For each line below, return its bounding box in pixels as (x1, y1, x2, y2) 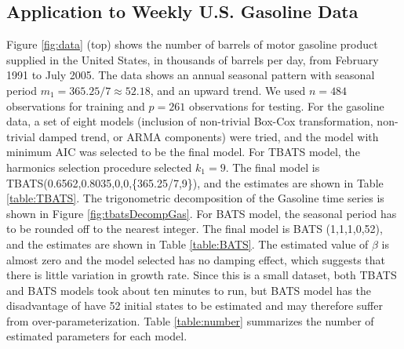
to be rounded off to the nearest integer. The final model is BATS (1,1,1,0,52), (6, 220, 383, 237)
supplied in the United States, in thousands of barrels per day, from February (6, 51, 379, 67)
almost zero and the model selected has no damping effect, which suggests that (6, 251, 386, 267)
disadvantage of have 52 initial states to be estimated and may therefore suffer (6, 297, 383, 314)
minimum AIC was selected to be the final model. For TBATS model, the (6, 144, 360, 160)
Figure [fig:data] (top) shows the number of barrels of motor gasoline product (6, 36, 378, 53)
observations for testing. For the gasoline (188, 97, 384, 114)
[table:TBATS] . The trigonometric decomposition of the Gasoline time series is (6, 190, 384, 206)
